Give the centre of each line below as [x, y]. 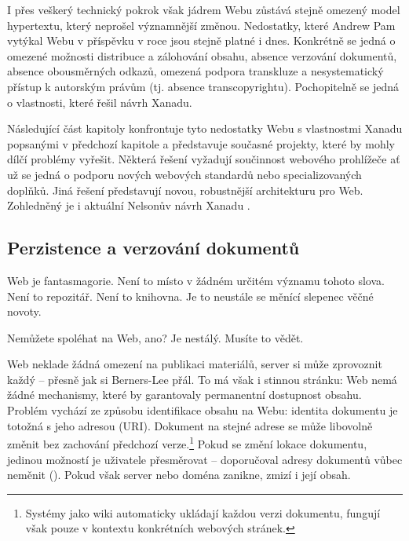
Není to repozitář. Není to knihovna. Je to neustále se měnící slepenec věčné [190, 296]
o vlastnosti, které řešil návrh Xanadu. [100, 102]
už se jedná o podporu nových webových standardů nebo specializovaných [184, 174]
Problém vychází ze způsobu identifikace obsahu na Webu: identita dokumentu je [203, 410]
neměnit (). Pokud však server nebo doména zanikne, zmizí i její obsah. [179, 475]
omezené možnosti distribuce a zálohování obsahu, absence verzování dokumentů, [202, 55]
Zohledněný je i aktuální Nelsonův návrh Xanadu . [129, 205]
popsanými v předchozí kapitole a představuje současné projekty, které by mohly [201, 143]
